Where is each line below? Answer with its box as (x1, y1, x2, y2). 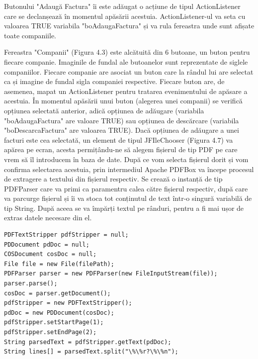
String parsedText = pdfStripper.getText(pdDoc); (4, 338, 172, 346)
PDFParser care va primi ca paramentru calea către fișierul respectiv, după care (4, 183, 248, 193)
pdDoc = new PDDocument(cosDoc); (4, 309, 114, 316)
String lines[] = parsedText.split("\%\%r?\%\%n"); (4, 348, 178, 356)
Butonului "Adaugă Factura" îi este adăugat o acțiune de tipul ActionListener (4, 1, 241, 11)
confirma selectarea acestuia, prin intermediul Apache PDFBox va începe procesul (4, 164, 254, 174)
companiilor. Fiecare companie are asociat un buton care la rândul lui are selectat (4, 66, 254, 77)
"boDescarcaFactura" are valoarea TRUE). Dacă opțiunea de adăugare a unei (4, 125, 239, 135)
